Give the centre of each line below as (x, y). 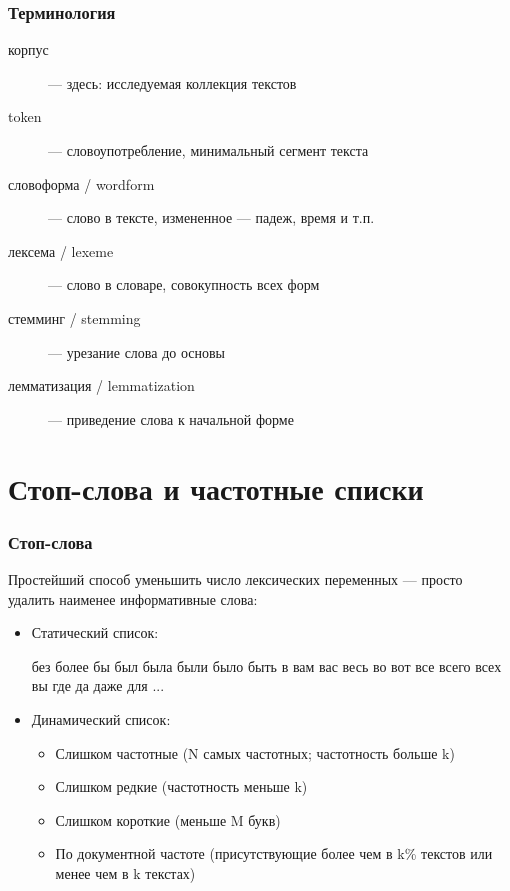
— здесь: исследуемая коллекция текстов (172, 82)
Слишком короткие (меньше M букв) (168, 819)
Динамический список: (101, 718)
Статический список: (95, 632)
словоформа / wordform (81, 183)
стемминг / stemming (74, 317)
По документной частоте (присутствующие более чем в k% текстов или (274, 853)
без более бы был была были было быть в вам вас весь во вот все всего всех (266, 665)
